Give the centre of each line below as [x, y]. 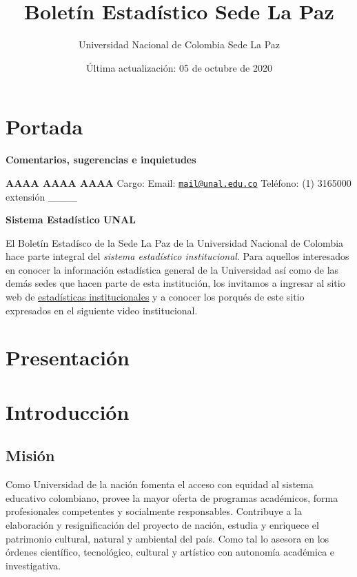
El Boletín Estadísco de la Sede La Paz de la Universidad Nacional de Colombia [175, 242]
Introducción [68, 411]
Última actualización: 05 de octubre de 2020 [179, 67]
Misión [30, 455]
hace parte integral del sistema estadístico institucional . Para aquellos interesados [177, 256]
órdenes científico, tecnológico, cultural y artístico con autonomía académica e [170, 552]
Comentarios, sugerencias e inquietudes [101, 160]
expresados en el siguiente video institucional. [102, 310]
